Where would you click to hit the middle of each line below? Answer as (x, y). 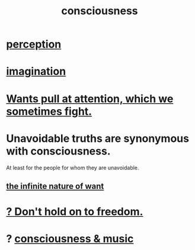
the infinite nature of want (55, 186)
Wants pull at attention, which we (90, 99)
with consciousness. (58, 151)
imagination (36, 72)
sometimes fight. (49, 111)
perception (34, 44)
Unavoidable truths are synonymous (98, 138)
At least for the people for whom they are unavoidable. (73, 167)
